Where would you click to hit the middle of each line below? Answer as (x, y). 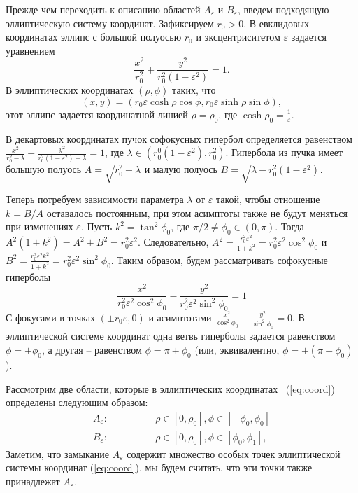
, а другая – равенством (92, 349)
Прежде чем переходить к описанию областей (103, 9)
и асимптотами (180, 317)
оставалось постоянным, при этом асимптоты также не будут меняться (197, 213)
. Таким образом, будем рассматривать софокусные (219, 259)
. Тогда (289, 227)
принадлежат (33, 481)
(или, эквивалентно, (237, 349)
